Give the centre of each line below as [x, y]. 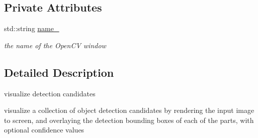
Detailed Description [59, 72]
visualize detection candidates [50, 93]
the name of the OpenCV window [55, 45]
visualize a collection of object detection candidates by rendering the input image [129, 110]
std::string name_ [32, 28]
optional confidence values [44, 130]
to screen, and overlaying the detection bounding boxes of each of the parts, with [129, 120]
